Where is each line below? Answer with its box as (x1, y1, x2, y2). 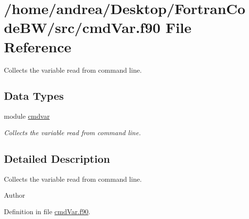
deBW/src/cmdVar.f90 (4, 17, 160, 37)
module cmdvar (4, 111, 50, 121)
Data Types (4, 88, 64, 103)
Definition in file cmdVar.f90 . (4, 206, 90, 216)
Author (4, 190, 25, 200)
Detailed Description (4, 151, 110, 166)
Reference (4, 36, 71, 56)
